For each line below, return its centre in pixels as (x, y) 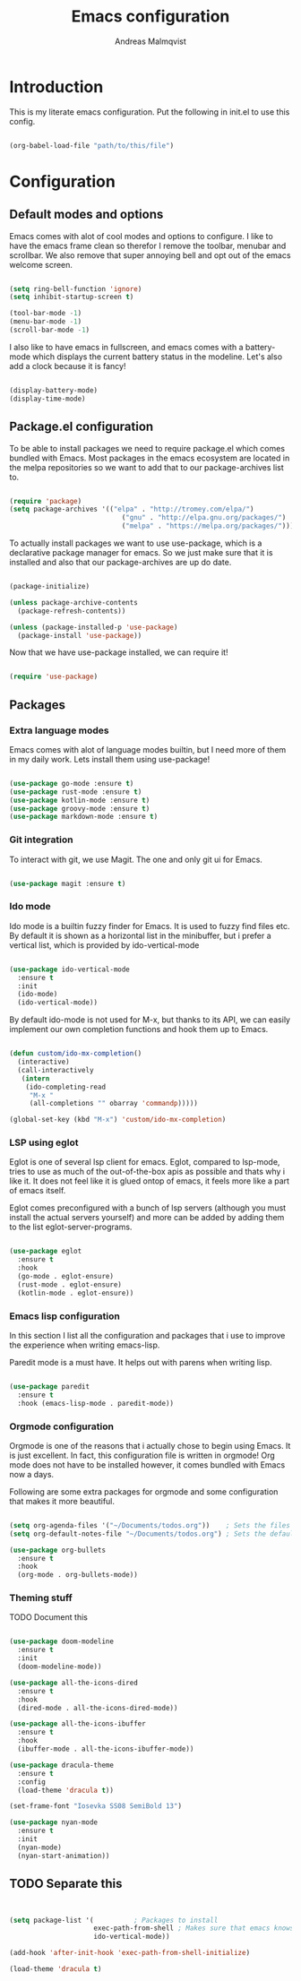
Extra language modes (59, 730)
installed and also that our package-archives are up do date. (120, 562)
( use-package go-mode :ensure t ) (72, 783)
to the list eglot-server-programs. (71, 1227)
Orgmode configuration (62, 1426)
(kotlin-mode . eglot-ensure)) (76, 1293)
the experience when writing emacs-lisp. (85, 1345)
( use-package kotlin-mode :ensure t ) (80, 800)
